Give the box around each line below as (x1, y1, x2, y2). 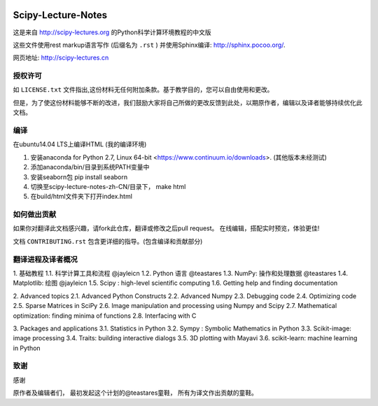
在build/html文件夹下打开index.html (30, 192, 133, 201)
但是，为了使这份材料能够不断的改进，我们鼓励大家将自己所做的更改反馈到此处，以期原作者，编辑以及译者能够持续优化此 (13, 98, 363, 106)
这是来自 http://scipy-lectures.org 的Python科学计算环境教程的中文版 (13, 28, 211, 36)
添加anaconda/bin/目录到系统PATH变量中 (30, 163, 150, 171)
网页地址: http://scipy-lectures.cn (13, 53, 109, 62)
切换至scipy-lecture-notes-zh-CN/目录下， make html (30, 182, 186, 190)
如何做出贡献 (13, 210, 57, 220)
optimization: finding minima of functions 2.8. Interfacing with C (13, 311, 197, 320)
